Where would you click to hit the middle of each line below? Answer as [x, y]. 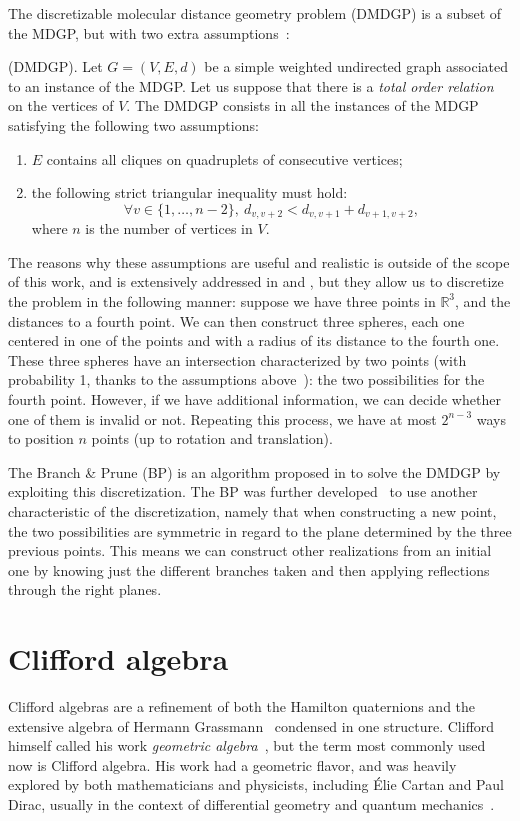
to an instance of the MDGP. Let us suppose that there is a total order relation [251, 85]
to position [41, 438]
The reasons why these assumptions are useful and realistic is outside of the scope [259, 261]
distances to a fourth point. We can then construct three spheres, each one [236, 320]
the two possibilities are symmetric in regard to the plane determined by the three [260, 530]
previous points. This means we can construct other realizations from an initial [250, 550]
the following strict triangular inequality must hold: [189, 192]
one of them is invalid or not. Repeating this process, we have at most [222, 418]
